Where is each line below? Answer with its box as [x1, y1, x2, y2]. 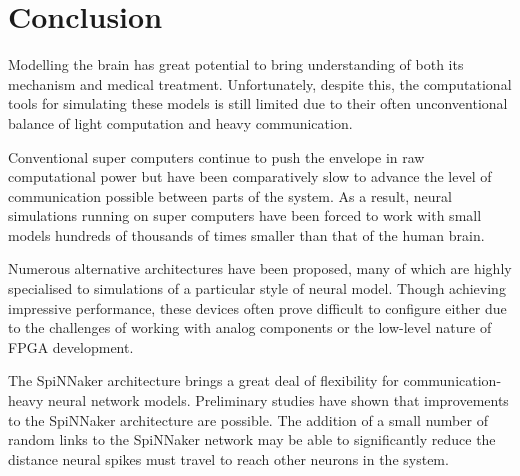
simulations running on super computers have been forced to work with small [8, 205, 482, 226]
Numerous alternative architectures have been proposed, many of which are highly [8, 258, 512, 279]
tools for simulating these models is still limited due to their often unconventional [8, 93, 508, 114]
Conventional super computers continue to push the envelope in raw [8, 146, 425, 167]
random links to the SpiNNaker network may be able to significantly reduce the [8, 429, 496, 450]
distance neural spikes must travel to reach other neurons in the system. [8, 448, 449, 469]
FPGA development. [8, 336, 134, 357]
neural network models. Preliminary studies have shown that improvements [48, 390, 509, 411]
